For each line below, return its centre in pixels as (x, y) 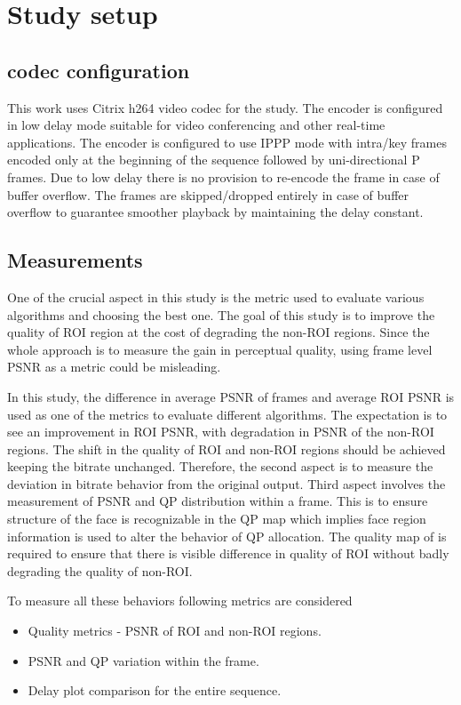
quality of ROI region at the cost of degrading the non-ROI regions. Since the (219, 332)
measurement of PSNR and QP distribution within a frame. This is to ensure (218, 501)
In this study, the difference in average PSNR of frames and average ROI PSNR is (231, 396)
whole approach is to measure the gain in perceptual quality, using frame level (220, 349)
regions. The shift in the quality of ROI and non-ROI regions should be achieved (227, 449)
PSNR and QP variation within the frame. (143, 660)
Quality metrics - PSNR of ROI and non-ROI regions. (175, 631)
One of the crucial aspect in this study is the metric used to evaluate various (216, 296)
